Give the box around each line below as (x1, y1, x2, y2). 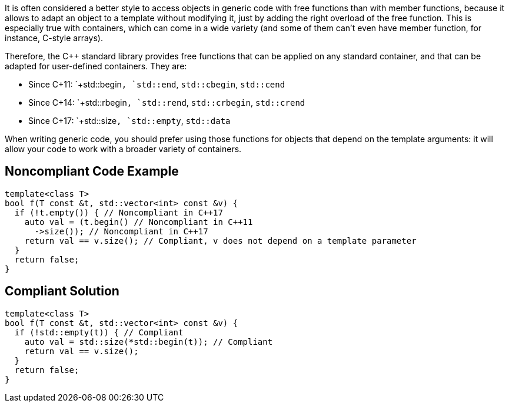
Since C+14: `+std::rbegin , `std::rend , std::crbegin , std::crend (28, 97, 305, 107)
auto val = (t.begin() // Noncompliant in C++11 (24, 217, 253, 227)
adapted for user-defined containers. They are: (5, 61, 187, 71)
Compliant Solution (5, 284, 119, 299)
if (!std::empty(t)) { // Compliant (14, 327, 184, 337)
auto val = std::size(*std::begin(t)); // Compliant (24, 337, 273, 347)
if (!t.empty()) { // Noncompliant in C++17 (14, 207, 223, 217)
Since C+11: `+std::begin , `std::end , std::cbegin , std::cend (28, 79, 285, 89)
